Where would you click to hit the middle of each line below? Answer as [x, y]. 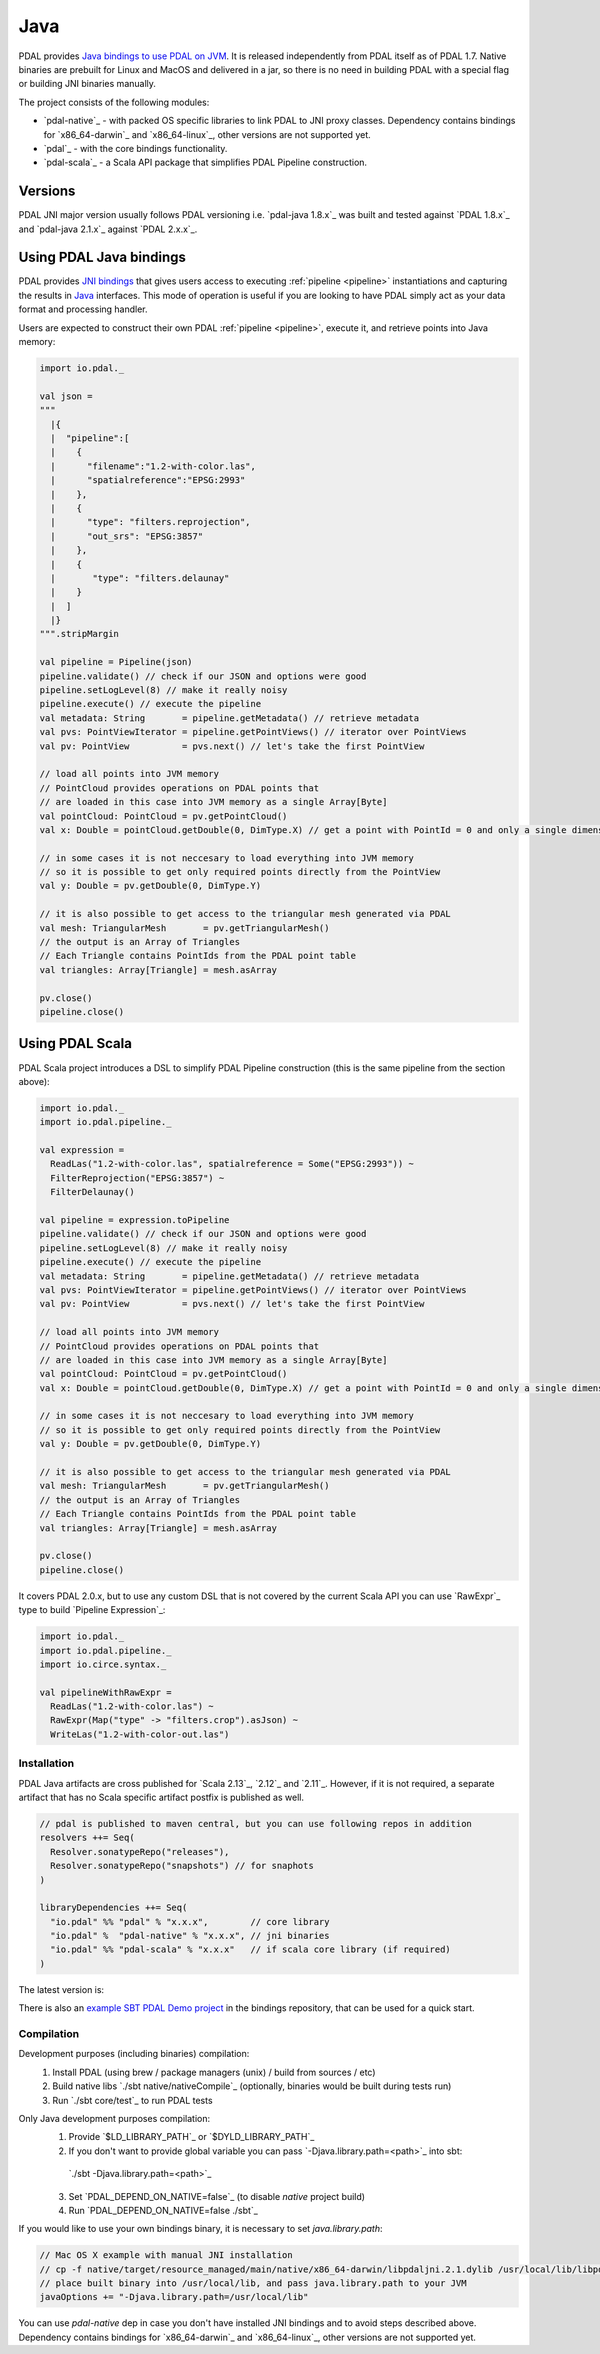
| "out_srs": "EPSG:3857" [127, 536]
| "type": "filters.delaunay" [140, 578]
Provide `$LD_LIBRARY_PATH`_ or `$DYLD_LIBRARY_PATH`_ [191, 2137]
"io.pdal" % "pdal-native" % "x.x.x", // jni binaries [190, 1936]
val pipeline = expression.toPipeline [134, 1220]
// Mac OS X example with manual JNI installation [166, 2255]
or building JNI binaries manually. [87, 84]
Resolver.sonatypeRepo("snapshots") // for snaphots [182, 1866]
